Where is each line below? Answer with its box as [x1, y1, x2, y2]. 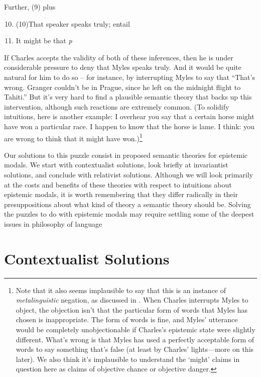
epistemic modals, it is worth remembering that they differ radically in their [4, 189, 238, 200]
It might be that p [16, 35, 72, 46]
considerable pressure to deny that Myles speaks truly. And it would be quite [4, 62, 241, 72]
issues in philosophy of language [4, 218, 102, 229]
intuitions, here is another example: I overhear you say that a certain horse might [4, 111, 254, 122]
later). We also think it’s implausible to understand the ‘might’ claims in [16, 353, 240, 364]
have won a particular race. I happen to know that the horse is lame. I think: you [4, 121, 254, 131]
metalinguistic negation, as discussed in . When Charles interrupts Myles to [16, 295, 248, 305]
